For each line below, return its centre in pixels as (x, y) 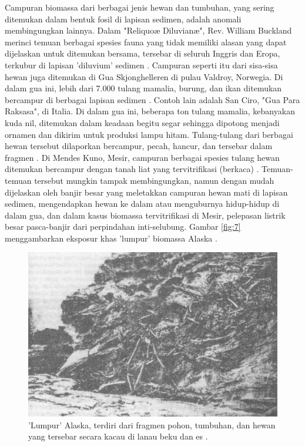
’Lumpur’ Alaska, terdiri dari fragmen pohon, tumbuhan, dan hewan (152, 424)
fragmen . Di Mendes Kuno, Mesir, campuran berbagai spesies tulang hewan (142, 157)
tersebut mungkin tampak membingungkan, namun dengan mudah (154, 180)
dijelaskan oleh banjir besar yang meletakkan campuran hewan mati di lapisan (146, 192)
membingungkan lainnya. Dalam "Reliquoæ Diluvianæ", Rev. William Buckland (148, 30)
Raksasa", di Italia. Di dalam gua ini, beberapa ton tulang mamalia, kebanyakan (150, 111)
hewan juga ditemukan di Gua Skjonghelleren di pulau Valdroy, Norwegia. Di (144, 76)
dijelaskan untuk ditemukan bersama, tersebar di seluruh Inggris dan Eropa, (143, 53)
